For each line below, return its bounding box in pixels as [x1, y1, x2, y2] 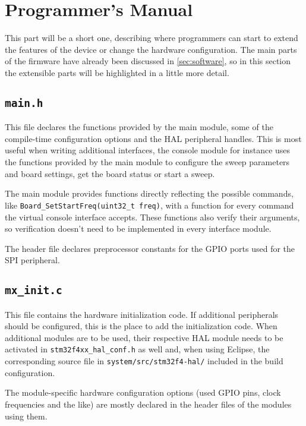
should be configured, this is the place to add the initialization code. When [5, 320, 277, 332]
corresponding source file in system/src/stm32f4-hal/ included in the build [5, 355, 283, 367]
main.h [5, 96, 43, 109]
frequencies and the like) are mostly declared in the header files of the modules [5, 397, 292, 410]
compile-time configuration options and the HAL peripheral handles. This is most [5, 132, 302, 144]
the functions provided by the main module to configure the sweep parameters [5, 156, 290, 168]
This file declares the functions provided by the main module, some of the [5, 121, 273, 133]
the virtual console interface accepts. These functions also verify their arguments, [5, 210, 300, 223]
